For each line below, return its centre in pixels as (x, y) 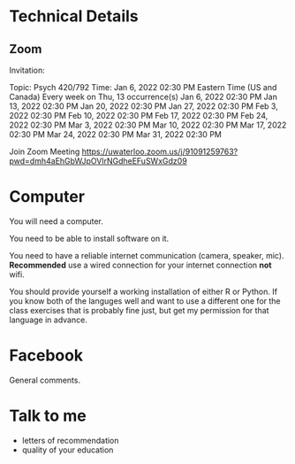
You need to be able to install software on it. (89, 238)
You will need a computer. (57, 221)
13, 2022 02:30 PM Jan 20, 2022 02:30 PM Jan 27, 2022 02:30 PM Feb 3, (144, 106)
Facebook (46, 356)
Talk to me (48, 416)
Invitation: (27, 70)
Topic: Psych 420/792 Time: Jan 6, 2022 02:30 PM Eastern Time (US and (143, 87)
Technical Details (74, 16)
